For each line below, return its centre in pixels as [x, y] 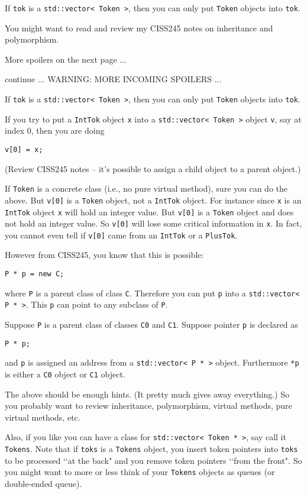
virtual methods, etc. [43, 417]
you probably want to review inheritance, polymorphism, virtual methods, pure [148, 406]
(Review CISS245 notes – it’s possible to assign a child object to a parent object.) [153, 168]
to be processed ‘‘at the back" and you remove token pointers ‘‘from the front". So [153, 460]
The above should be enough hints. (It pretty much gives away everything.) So [147, 394]
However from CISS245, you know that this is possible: [104, 255]
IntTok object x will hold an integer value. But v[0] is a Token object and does [149, 212]
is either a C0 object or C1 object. [65, 374]
